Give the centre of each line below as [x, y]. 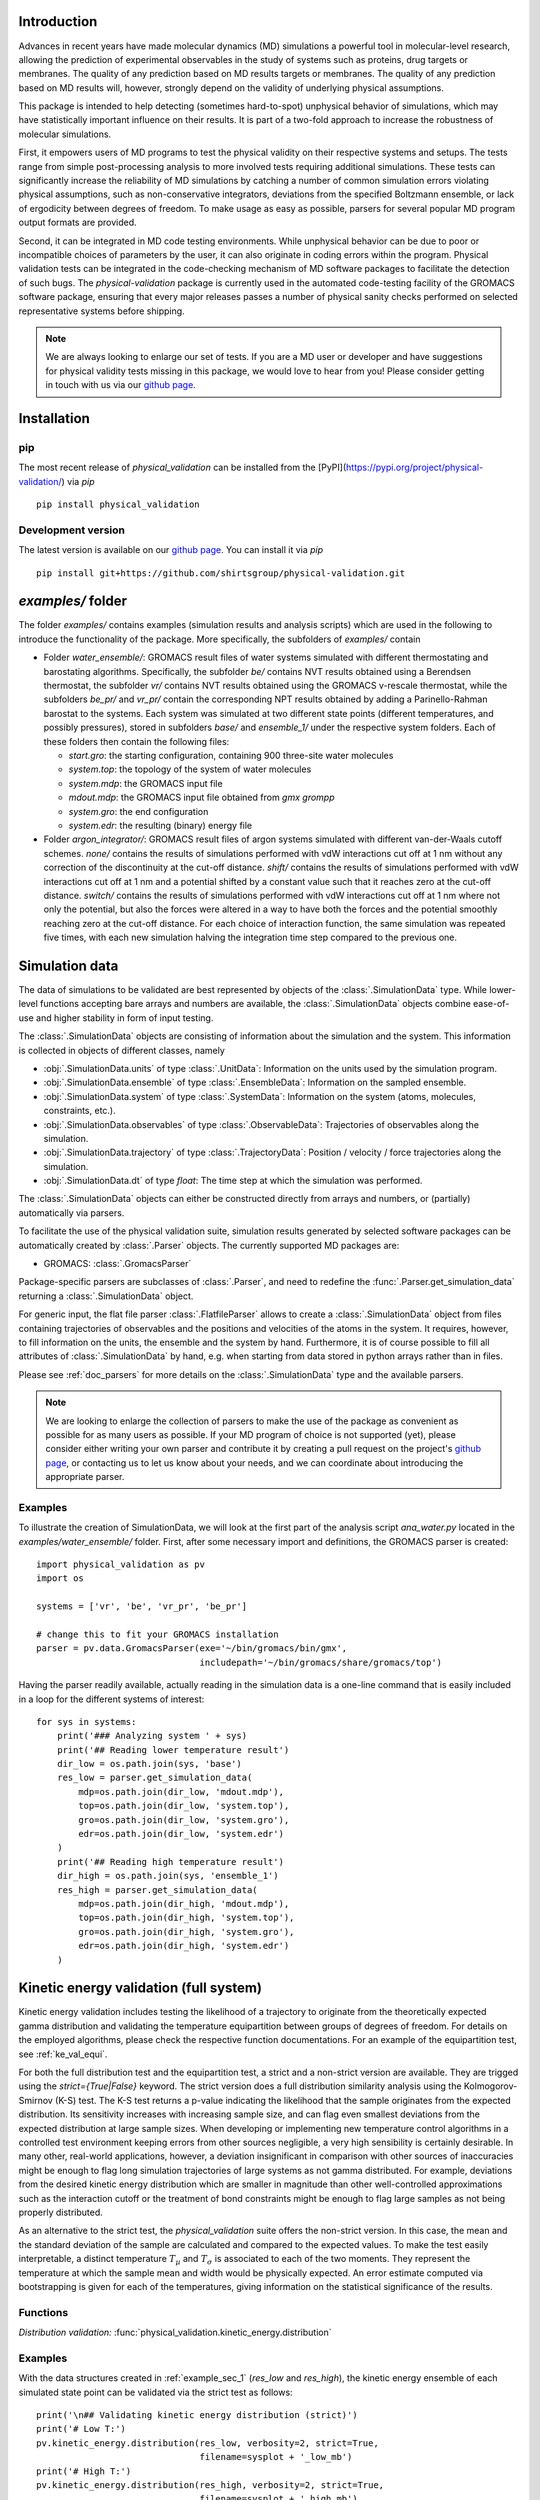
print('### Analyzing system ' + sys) [152, 1736]
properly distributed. [61, 2212]
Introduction [58, 21]
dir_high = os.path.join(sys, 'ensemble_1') [167, 1876]
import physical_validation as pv [120, 1564]
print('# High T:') [84, 2471]
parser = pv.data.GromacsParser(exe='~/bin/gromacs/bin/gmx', [192, 1648]
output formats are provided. [77, 222]
